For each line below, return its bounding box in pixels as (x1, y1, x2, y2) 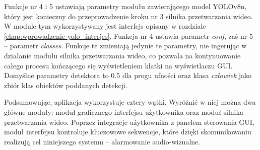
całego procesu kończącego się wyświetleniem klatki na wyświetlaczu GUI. (4, 60, 233, 70)
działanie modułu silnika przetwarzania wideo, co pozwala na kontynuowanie (4, 50, 241, 60)
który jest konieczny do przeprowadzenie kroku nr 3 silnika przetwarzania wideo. (4, 11, 253, 21)
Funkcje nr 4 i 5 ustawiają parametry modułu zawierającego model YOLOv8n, (4, 1, 247, 11)
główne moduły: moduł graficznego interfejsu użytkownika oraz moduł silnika (4, 106, 243, 117)
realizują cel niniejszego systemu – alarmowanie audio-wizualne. (4, 136, 201, 146)
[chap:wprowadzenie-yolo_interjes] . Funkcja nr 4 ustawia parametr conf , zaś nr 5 (4, 30, 253, 41)
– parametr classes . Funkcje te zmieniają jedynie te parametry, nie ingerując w (4, 40, 247, 51)
